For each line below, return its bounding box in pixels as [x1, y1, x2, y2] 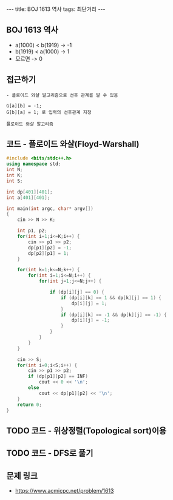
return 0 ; [17, 402, 42, 408]
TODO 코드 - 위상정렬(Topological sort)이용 [6, 425, 167, 436]
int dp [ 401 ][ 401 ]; [6, 189, 53, 195]
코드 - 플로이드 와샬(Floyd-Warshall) [6, 139, 140, 149]
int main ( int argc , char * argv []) [6, 205, 94, 212]
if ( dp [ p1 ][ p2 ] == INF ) [28, 373, 88, 380]
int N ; [6, 167, 23, 173]
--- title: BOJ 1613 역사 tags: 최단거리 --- [6, 5, 106, 13]
